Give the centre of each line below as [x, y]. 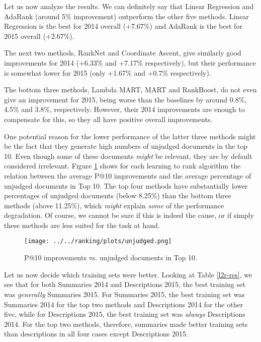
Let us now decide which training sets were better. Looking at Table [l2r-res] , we [128, 274]
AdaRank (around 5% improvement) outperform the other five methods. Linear [126, 16]
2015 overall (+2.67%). [39, 36]
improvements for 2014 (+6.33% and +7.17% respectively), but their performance [130, 62]
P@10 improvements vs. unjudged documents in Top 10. [111, 258]
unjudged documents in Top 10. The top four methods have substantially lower [126, 185]
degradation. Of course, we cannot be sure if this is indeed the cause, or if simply [129, 215]
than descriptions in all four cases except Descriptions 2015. [96, 334]
